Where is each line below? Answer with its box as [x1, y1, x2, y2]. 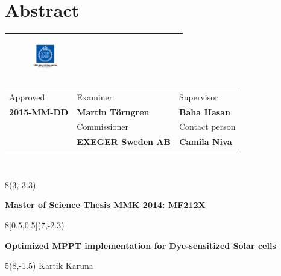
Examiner [77, 90, 113, 103]
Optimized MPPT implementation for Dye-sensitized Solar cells [5, 239, 276, 251]
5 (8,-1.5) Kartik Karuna [5, 259, 93, 272]
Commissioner [77, 120, 128, 133]
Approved [9, 90, 45, 103]
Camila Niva [178, 135, 232, 148]
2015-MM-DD [9, 105, 69, 118]
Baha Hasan [178, 105, 230, 118]
